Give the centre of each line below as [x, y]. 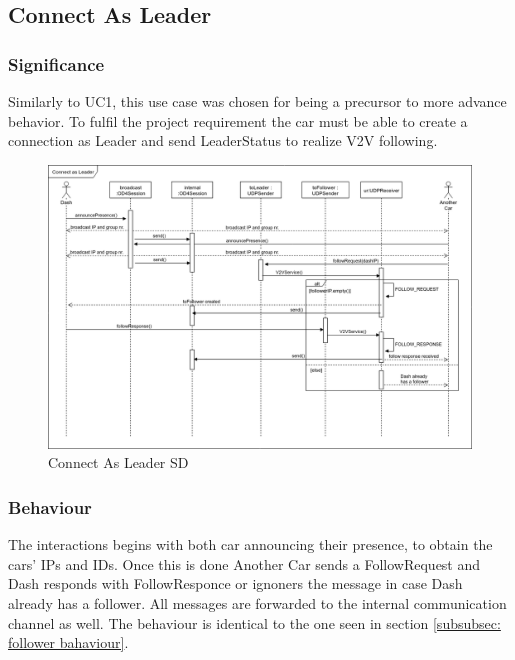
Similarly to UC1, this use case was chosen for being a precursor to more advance [257, 101]
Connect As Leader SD [118, 462]
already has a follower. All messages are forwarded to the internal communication [257, 603]
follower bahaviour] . [68, 642]
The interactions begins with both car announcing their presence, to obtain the [250, 544]
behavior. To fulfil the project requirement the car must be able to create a [238, 120]
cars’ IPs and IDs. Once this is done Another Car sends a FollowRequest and [244, 563]
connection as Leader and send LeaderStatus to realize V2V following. [223, 140]
